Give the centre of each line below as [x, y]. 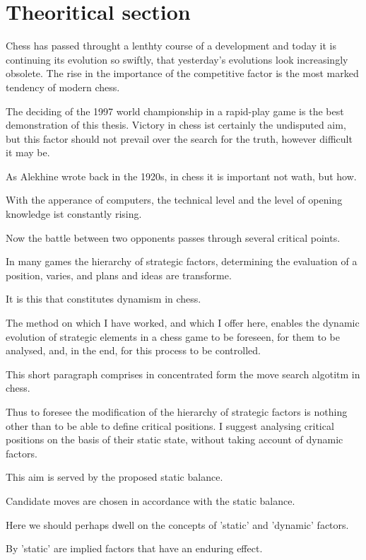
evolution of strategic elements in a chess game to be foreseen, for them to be [173, 336]
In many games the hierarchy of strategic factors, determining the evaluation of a [182, 261]
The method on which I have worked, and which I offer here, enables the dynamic [183, 323]
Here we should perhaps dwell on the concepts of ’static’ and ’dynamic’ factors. [177, 524]
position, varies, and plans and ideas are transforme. [119, 275]
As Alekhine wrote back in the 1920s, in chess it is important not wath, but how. [181, 176]
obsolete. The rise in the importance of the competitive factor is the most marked [182, 73]
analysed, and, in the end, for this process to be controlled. [133, 350]
